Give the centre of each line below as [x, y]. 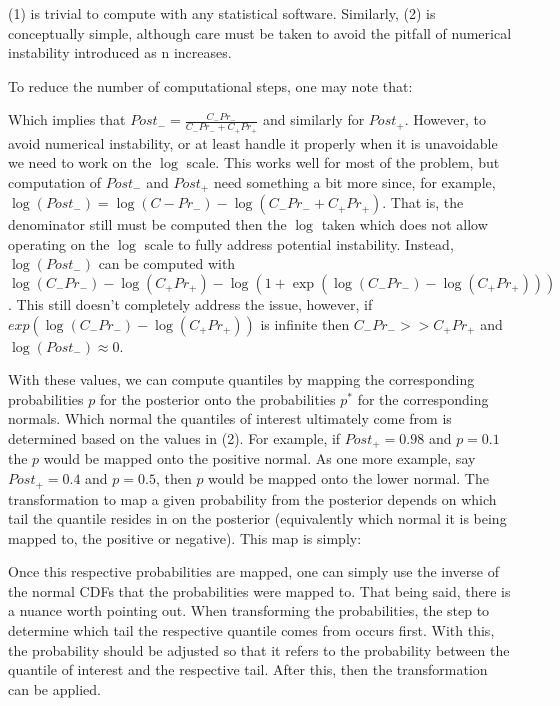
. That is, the [423, 202]
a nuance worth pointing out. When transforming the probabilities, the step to [249, 610]
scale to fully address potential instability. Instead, [299, 243]
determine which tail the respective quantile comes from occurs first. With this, [251, 630]
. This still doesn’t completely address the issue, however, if [190, 304]
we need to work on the [80, 162]
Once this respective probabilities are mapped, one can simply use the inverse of [253, 571]
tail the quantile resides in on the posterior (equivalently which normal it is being [257, 518]
